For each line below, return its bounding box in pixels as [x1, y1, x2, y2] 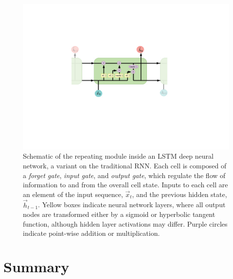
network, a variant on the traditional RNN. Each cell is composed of [23, 160, 227, 170]
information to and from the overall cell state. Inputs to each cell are [23, 180, 228, 190]
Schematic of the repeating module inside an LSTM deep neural [23, 151, 214, 161]
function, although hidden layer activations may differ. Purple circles [23, 218, 228, 229]
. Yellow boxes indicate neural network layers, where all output [38, 199, 226, 210]
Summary [3, 257, 70, 277]
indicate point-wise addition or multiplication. [23, 228, 160, 238]
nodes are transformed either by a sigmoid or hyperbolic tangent [23, 209, 215, 219]
